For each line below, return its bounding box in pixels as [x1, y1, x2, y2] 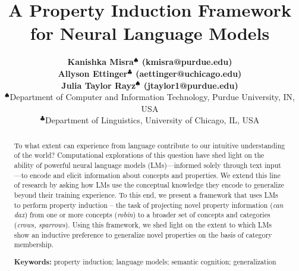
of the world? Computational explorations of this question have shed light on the [14, 150, 265, 160]
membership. [14, 239, 53, 250]
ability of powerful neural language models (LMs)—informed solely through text [14, 160, 263, 170]
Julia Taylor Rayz [61, 79, 136, 91]
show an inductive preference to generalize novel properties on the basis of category [14, 229, 272, 239]
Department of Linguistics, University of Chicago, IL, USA [45, 114, 260, 126]
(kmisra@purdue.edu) [141, 55, 232, 68]
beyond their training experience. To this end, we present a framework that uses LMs [14, 189, 278, 200]
